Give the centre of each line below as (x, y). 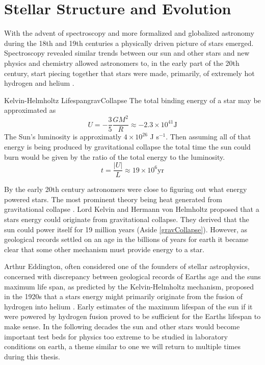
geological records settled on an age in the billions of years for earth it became (126, 239)
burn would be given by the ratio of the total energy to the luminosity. (115, 156)
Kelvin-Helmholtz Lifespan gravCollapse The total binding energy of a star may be (132, 100)
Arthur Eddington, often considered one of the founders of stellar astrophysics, (127, 266)
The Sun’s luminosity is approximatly (63, 137)
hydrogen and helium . (39, 83)
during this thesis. (32, 356)
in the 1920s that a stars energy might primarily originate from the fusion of (124, 296)
